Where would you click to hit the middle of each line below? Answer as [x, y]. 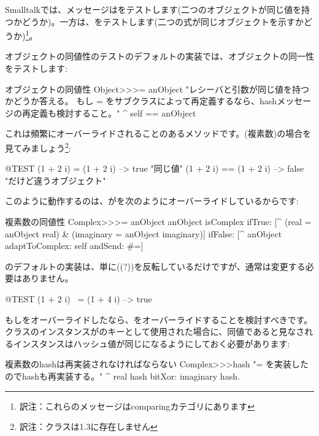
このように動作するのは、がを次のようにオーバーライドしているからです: [152, 201]
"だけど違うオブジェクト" [56, 180]
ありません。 [48, 278]
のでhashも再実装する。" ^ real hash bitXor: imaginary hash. [122, 376]
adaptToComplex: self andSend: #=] [74, 246]
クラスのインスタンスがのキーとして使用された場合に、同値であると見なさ [155, 331]
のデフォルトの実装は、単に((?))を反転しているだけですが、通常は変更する [155, 266]
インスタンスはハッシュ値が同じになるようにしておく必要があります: [152, 343]
